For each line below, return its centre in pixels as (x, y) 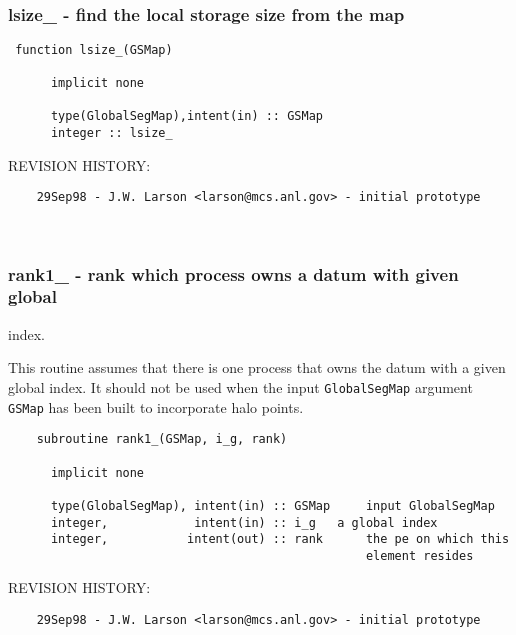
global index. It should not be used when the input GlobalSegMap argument (240, 386)
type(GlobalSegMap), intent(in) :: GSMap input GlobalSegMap (272, 505)
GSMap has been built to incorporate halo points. (156, 406)
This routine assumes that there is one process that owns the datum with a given (257, 367)
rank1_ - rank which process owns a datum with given (233, 273)
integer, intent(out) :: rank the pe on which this (280, 539)
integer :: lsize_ (111, 133)
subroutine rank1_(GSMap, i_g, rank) (162, 439)
